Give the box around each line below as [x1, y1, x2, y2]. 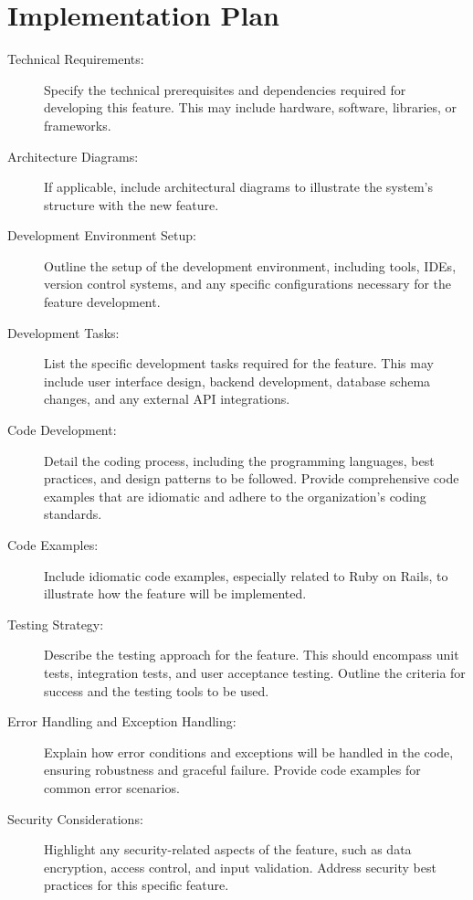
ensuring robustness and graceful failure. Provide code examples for [44, 760, 421, 779]
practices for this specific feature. [44, 875, 229, 895]
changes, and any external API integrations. [44, 389, 290, 408]
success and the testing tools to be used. [44, 681, 269, 700]
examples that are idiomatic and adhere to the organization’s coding [44, 486, 426, 505]
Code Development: [7, 420, 117, 439]
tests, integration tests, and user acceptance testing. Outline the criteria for [44, 662, 466, 682]
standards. [44, 504, 102, 524]
